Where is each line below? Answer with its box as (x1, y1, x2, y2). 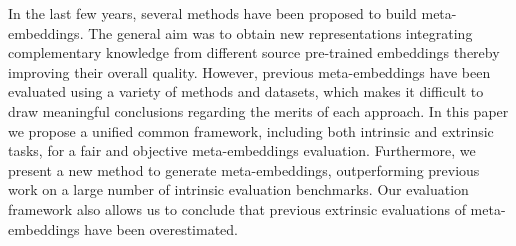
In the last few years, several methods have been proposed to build (8, 3, 417, 23)
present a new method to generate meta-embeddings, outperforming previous (8, 159, 480, 180)
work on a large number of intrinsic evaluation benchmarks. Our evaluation (8, 179, 469, 200)
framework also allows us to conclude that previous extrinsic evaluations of (8, 198, 466, 219)
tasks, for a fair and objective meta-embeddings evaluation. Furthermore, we (8, 140, 476, 161)
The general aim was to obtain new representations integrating (88, 22, 473, 43)
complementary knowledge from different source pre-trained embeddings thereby (8, 42, 500, 63)
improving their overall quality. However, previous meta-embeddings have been (8, 61, 491, 82)
